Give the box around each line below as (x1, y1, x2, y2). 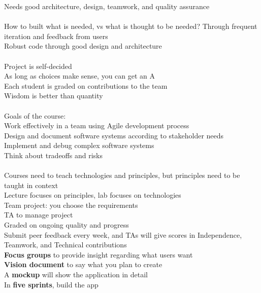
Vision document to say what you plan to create (4, 259, 162, 270)
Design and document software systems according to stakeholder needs (4, 130, 224, 140)
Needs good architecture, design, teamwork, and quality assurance (4, 1, 210, 11)
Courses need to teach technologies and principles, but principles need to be (4, 170, 240, 180)
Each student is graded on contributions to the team (4, 80, 168, 91)
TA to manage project (4, 209, 73, 220)
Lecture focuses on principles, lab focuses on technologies (4, 190, 181, 200)
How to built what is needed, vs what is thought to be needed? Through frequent (4, 21, 257, 31)
